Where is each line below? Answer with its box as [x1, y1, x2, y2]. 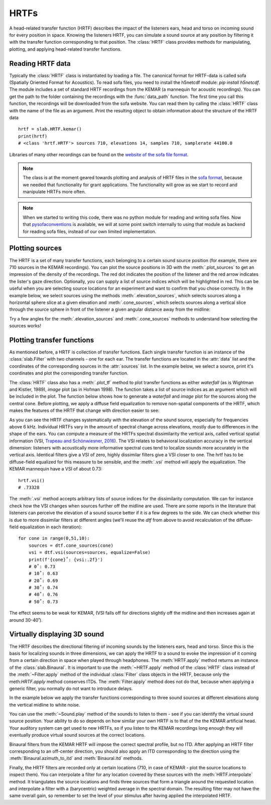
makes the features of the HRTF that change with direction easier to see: [9, 407, 160, 414]
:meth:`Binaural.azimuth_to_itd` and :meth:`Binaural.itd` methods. [9, 755, 143, 761]
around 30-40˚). [9, 617, 43, 623]
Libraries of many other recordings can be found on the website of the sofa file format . [9, 151, 189, 158]
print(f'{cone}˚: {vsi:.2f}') [28, 556, 103, 562]
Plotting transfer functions [9, 335, 94, 344]
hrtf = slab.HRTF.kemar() [18, 126, 82, 132]
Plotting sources [9, 244, 62, 253]
